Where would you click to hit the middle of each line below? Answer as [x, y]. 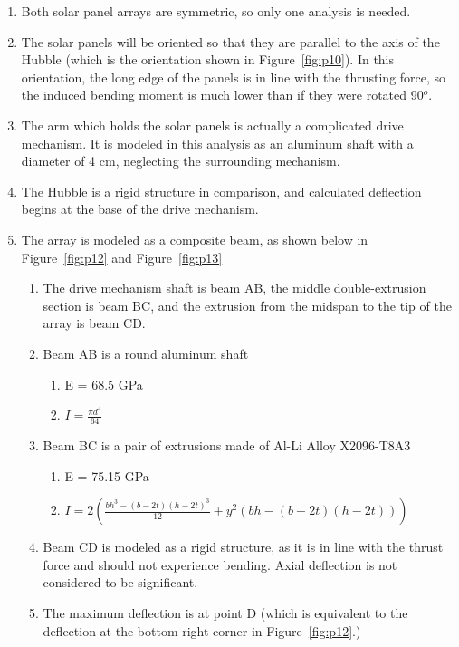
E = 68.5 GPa [104, 384]
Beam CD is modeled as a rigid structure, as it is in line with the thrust [243, 547]
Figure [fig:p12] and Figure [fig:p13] [122, 257]
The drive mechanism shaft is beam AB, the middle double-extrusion [234, 288]
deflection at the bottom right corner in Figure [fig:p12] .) [202, 630]
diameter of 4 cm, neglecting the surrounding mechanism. [181, 161]
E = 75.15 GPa [107, 475]
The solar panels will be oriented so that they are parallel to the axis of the [230, 41]
